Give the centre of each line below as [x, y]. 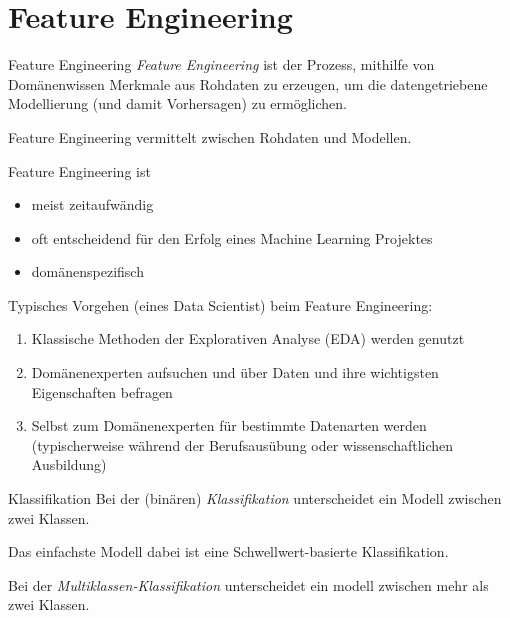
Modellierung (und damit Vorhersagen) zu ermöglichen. [177, 103]
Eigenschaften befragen [102, 391]
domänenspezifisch [87, 271]
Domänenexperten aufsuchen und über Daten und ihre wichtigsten [235, 372]
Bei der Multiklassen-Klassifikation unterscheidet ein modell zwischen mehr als [248, 584]
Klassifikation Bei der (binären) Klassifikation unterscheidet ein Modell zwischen [255, 498]
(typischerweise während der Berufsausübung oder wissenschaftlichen [242, 444]
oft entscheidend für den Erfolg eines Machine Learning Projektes [232, 237]
